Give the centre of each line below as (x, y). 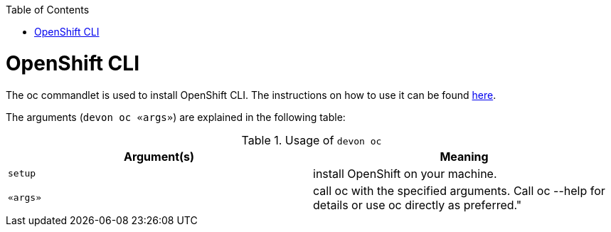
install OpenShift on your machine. (405, 173)
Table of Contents (48, 10)
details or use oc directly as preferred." (418, 205)
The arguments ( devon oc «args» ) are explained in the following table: (176, 117)
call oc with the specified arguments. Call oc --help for (459, 190)
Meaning (464, 156)
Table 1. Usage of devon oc (312, 140)
